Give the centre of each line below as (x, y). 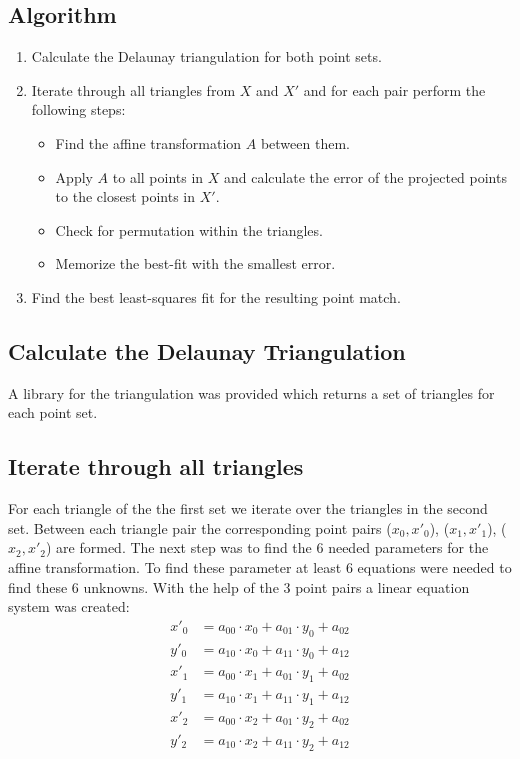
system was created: (69, 606)
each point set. (53, 412)
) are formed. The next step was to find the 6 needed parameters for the (267, 547)
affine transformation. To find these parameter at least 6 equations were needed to (260, 566)
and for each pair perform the (394, 89)
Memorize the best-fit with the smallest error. (195, 263)
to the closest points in (125, 196)
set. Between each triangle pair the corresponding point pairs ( (200, 527)
